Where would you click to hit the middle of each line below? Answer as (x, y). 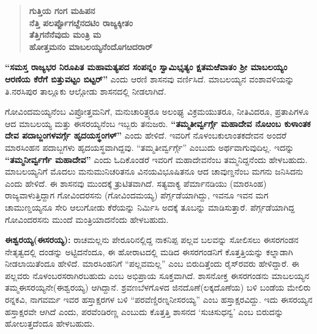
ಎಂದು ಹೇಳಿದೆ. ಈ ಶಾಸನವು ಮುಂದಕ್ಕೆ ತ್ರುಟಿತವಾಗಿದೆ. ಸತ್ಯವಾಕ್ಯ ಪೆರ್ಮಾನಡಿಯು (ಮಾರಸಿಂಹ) (136, 183)
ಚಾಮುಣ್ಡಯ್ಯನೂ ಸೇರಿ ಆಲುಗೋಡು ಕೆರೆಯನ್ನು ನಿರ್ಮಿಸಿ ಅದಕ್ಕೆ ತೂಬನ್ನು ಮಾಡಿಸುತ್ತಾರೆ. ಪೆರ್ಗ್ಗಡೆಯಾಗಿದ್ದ (150, 207)
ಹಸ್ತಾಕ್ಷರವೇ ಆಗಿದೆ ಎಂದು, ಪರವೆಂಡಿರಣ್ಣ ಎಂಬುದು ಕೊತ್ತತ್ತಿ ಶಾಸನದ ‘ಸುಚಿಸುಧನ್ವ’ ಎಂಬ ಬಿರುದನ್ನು (144, 311)
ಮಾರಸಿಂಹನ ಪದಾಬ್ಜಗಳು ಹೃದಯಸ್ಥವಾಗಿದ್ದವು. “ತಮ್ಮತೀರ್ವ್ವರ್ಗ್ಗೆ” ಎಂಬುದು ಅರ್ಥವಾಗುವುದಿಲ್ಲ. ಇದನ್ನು (150, 147)
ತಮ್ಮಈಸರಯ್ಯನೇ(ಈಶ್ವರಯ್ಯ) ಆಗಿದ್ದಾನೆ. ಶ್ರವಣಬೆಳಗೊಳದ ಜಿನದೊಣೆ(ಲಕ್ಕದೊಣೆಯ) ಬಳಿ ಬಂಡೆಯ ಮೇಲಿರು (158, 287)
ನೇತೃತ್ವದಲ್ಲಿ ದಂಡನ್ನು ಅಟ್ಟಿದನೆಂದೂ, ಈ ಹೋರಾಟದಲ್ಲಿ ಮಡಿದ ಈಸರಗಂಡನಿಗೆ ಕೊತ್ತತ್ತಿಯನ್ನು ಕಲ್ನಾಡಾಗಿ (149, 251)
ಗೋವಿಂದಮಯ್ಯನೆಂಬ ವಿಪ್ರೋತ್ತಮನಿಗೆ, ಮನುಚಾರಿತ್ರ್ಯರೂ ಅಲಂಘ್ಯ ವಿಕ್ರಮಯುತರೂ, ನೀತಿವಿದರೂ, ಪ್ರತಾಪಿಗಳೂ (157, 111)
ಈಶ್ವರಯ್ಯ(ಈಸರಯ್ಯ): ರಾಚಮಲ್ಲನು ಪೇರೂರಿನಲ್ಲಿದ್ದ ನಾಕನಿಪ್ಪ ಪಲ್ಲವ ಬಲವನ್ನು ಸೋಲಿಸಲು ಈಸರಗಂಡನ (152, 240)
